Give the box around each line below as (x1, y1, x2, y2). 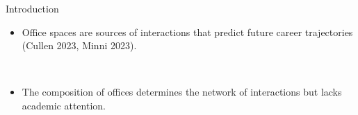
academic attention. (22, 98, 106, 112)
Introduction (6, 1, 59, 15)
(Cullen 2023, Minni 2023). (22, 38, 137, 53)
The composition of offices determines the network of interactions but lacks (22, 85, 342, 99)
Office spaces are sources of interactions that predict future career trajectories (22, 24, 353, 39)
